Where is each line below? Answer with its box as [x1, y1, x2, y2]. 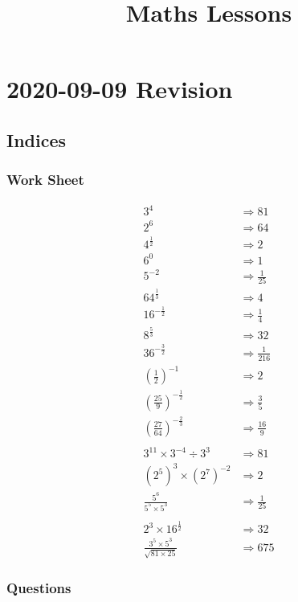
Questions [6, 578, 71, 598]
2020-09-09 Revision [6, 72, 233, 105]
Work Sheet [6, 170, 84, 190]
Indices [6, 127, 67, 152]
